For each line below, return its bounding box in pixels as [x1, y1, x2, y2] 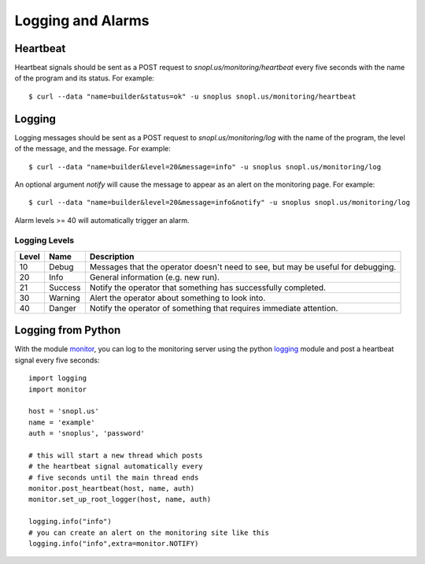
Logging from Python [14, 324, 121, 337]
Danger [48, 302, 76, 314]
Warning [48, 292, 80, 303]
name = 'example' [28, 417, 95, 427]
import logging [28, 374, 87, 383]
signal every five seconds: [14, 355, 100, 365]
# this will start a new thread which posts [28, 451, 204, 460]
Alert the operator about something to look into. [89, 292, 266, 303]
